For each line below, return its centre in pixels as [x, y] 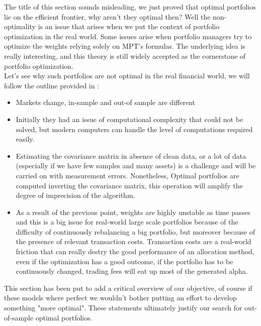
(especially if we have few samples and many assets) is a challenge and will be [136, 166]
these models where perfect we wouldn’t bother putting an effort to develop [120, 298]
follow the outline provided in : [52, 85]
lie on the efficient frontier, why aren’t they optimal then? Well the [107, 16]
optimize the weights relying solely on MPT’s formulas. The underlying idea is [125, 46]
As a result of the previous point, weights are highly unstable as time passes [133, 212]
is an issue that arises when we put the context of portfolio [129, 26]
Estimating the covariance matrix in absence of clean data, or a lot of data [131, 155]
